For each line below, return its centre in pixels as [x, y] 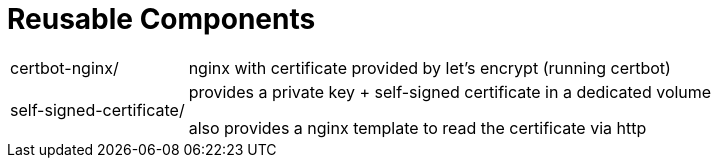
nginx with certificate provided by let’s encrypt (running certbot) [429, 67]
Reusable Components [161, 19]
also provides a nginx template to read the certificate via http [417, 127]
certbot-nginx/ [64, 67]
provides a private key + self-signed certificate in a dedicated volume [450, 91]
